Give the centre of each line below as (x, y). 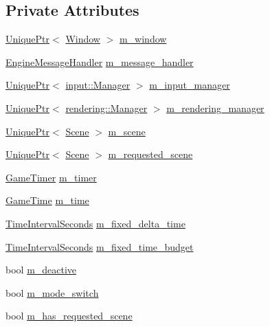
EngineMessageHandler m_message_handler (100, 61)
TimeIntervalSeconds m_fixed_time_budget (100, 246)
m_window (143, 39)
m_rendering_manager (215, 108)
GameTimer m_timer (51, 177)
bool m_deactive (41, 270)
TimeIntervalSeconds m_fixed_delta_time (95, 223)
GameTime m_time (47, 200)
